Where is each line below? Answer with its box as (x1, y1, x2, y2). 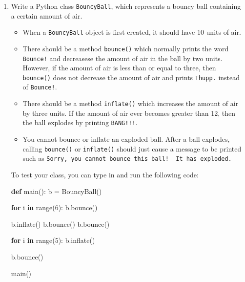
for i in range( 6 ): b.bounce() (11, 202, 98, 213)
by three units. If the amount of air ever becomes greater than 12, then (22, 108, 236, 118)
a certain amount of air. (11, 10, 82, 21)
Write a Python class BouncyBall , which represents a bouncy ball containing (11, 1, 241, 11)
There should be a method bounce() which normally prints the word (22, 43, 229, 53)
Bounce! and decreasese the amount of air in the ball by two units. (22, 53, 223, 63)
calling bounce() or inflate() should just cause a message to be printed (22, 143, 242, 153)
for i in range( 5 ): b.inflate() (11, 235, 95, 245)
